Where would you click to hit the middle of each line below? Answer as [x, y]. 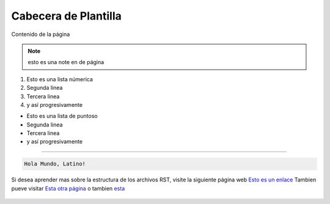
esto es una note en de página [66, 62]
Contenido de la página [41, 34]
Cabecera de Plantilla [67, 16]
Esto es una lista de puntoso [62, 116]
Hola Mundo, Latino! [55, 164]
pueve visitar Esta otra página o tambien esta [68, 188]
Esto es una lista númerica [60, 79]
